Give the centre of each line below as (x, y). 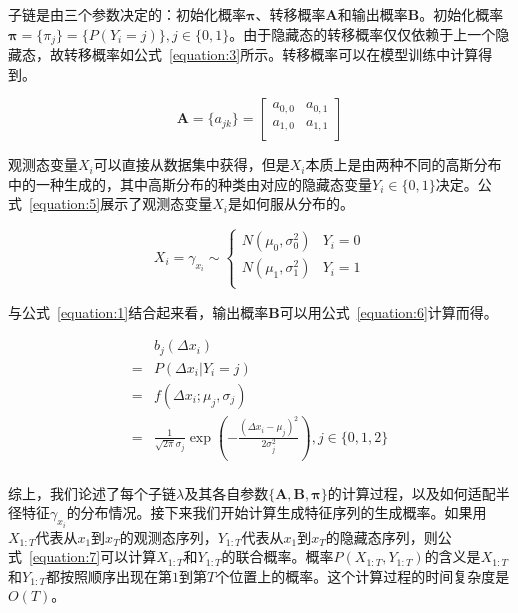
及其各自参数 (226, 492)
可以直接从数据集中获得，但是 (191, 164)
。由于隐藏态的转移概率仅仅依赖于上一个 (362, 33)
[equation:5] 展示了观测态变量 (121, 203)
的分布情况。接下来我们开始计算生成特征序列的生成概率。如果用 (276, 512)
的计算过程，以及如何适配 (411, 492)
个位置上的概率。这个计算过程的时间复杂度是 (362, 575)
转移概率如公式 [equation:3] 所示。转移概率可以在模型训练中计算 (271, 54)
